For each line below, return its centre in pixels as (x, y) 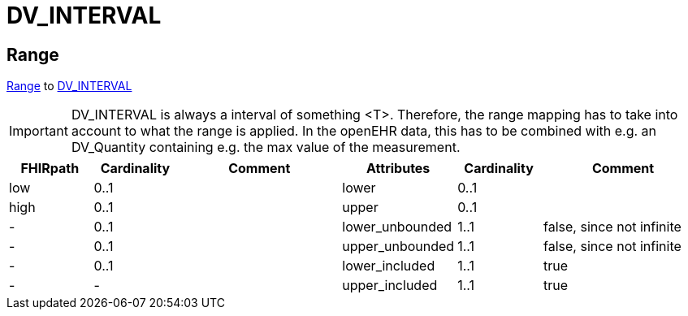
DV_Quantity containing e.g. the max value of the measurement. (266, 147)
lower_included (389, 266)
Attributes (398, 169)
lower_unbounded (397, 227)
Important (39, 131)
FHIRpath (50, 169)
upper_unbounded (398, 247)
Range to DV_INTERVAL (69, 86)
